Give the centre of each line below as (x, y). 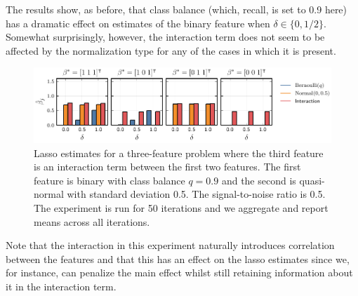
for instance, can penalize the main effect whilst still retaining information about (179, 273)
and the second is (259, 180)
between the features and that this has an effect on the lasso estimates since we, (178, 258)
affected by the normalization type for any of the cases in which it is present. (171, 50)
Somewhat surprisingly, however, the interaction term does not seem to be (165, 37)
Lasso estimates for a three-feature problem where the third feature (179, 153)
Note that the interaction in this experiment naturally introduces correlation (170, 245)
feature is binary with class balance (110, 180)
